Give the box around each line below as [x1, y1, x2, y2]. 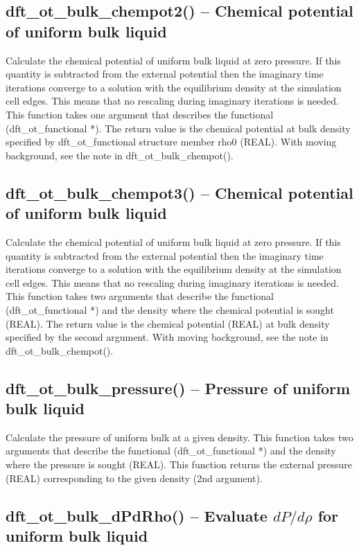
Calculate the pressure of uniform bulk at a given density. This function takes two [6, 429, 353, 444]
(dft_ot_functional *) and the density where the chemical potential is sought [6, 302, 334, 317]
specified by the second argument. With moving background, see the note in [6, 330, 329, 344]
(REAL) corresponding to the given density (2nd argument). [6, 470, 263, 485]
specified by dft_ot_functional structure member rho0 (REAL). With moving [6, 134, 337, 149]
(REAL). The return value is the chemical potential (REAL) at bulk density [6, 316, 330, 330]
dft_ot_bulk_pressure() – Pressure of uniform [6, 377, 351, 398]
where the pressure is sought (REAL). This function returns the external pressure [6, 457, 353, 472]
